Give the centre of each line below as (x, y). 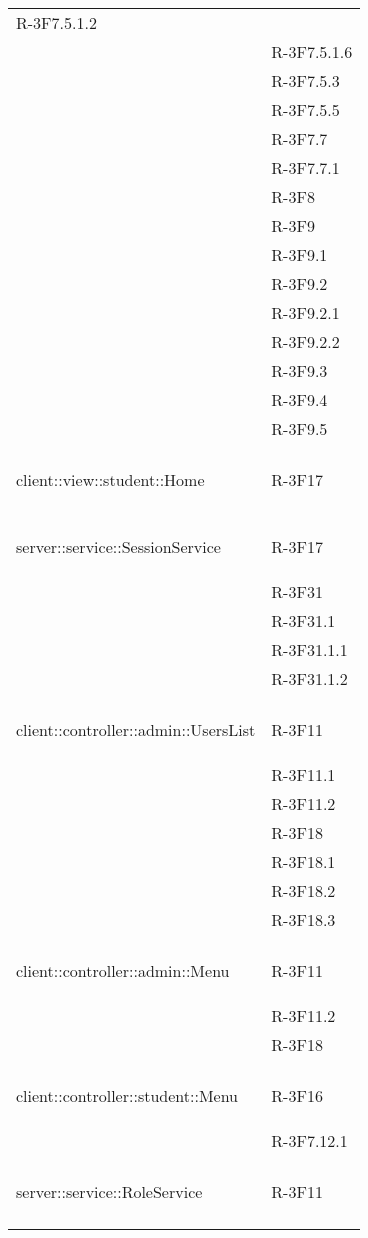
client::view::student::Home (110, 479)
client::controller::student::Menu (127, 1095)
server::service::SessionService (118, 546)
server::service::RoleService (109, 1191)
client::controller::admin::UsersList (136, 729)
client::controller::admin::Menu (123, 970)
